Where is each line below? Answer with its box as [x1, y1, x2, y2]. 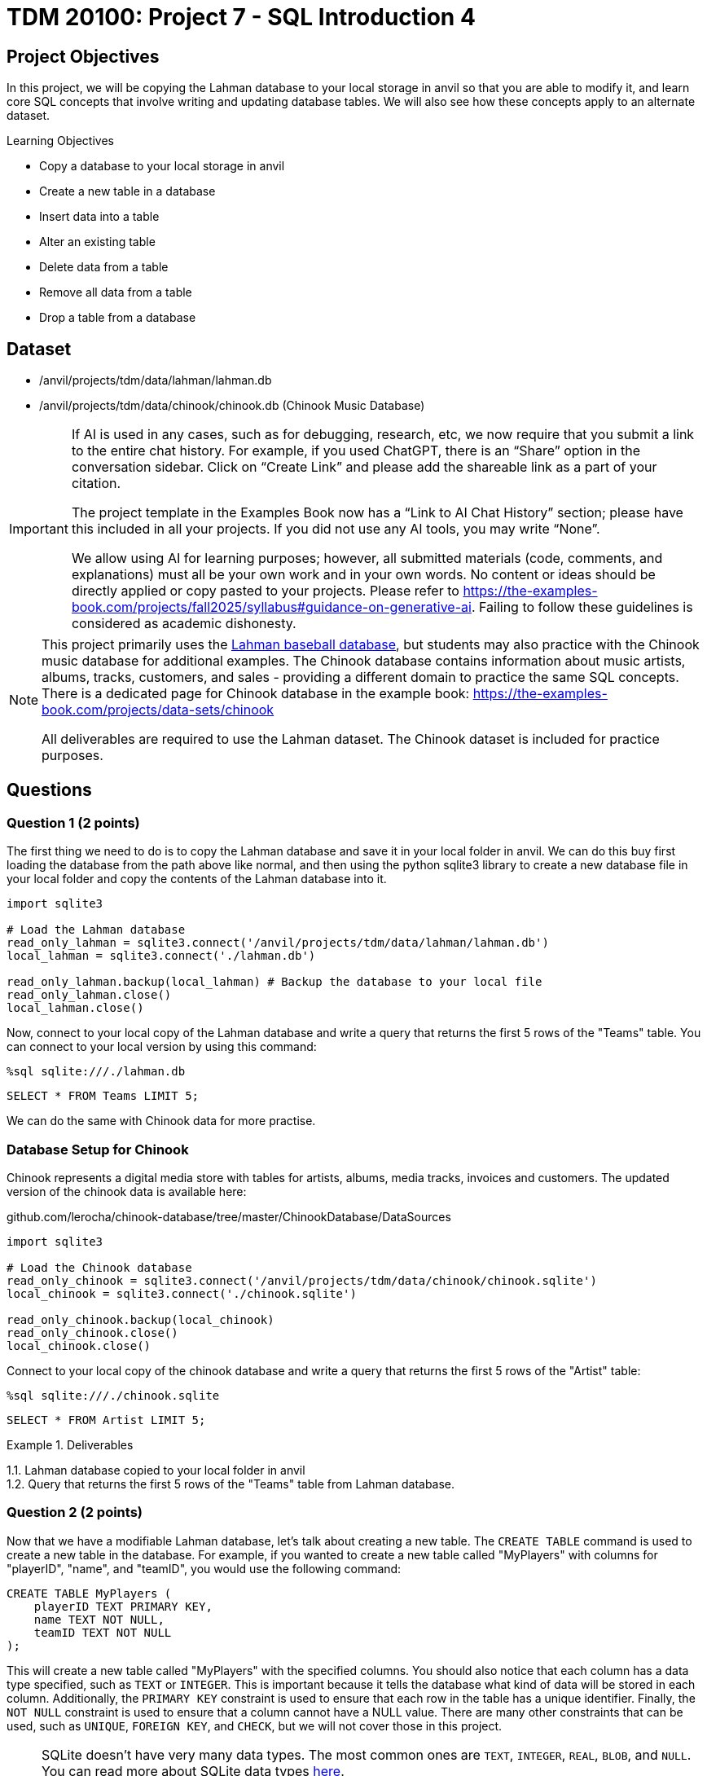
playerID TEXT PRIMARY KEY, [33, 1599, 213, 1613]
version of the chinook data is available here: [7, 1184, 247, 1198]
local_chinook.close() [7, 1339, 151, 1352]
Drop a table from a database [39, 310, 196, 325]
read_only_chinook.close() [7, 1325, 178, 1339]
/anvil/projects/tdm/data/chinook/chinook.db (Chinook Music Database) [39, 398, 425, 413]
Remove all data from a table [39, 285, 192, 300]
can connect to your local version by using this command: [7, 1040, 317, 1054]
